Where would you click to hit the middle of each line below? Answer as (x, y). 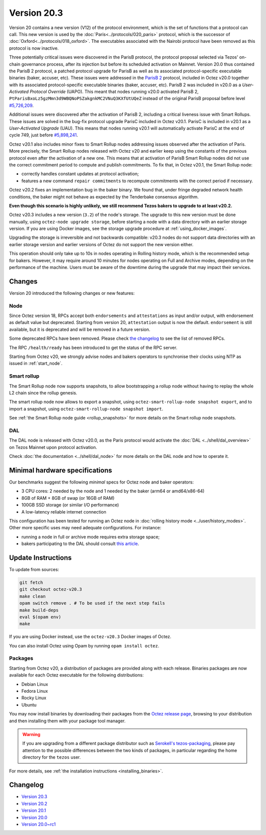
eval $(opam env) (40, 617)
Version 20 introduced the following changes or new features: (72, 293)
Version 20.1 (34, 810)
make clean (33, 596)
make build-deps (39, 610)
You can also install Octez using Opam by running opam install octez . (84, 645)
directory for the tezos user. (51, 757)
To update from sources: (34, 569)
